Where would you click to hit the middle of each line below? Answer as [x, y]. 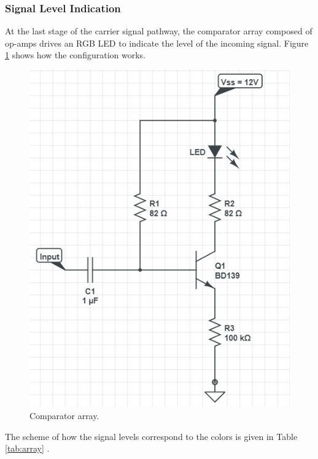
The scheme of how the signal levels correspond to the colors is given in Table [151, 436]
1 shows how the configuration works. [75, 55]
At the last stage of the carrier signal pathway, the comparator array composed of [159, 31]
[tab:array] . [27, 448]
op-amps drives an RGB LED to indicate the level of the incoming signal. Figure [157, 43]
